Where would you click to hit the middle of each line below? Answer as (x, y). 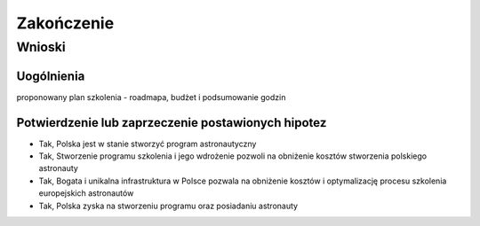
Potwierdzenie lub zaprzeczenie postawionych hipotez (172, 123)
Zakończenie (65, 23)
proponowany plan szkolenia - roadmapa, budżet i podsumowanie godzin (151, 97)
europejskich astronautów (86, 193)
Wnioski (41, 47)
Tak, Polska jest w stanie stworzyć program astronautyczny (148, 144)
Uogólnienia (51, 76)
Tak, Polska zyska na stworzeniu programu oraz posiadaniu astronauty (168, 206)
